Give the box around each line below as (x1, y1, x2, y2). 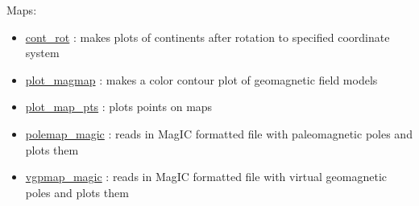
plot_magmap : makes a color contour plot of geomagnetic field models (25, 71, 378, 88)
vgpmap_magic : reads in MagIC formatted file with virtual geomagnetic (25, 168, 388, 185)
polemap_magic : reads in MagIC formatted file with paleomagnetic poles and (25, 125, 413, 142)
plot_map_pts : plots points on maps (25, 98, 213, 115)
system (25, 44, 60, 61)
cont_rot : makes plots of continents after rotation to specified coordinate (25, 28, 390, 45)
